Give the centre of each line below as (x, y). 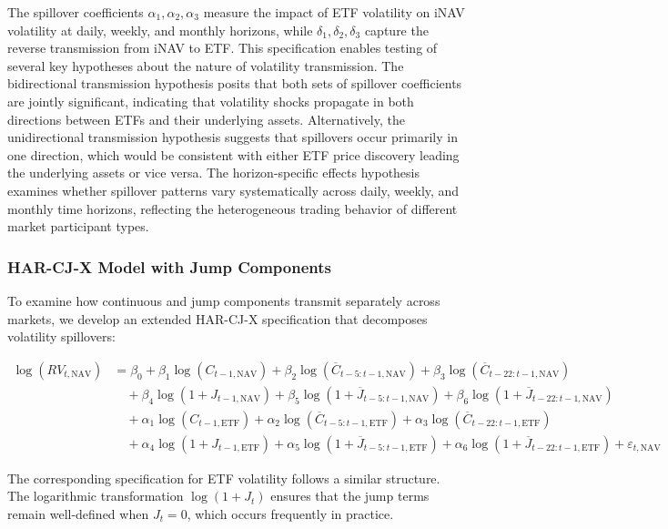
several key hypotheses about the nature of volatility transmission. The (206, 65)
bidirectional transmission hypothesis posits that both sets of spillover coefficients (235, 83)
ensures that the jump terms (350, 496)
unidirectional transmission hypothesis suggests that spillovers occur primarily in (233, 137)
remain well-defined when (78, 514)
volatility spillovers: (61, 336)
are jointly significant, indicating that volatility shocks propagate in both (211, 101)
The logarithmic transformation (96, 496)
